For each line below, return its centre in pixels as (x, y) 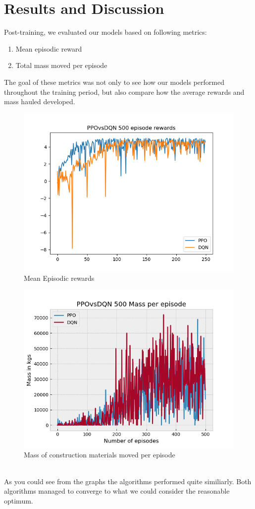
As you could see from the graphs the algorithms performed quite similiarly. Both (128, 481)
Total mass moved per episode (61, 65)
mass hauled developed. (40, 101)
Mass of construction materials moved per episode (100, 455)
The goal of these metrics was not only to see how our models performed (114, 82)
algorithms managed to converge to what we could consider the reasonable (117, 491)
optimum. (19, 500)
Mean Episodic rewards (59, 278)
